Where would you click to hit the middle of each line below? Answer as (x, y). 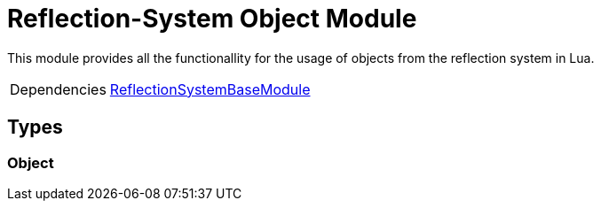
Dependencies (58, 89)
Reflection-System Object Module (212, 19)
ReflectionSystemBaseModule (210, 89)
